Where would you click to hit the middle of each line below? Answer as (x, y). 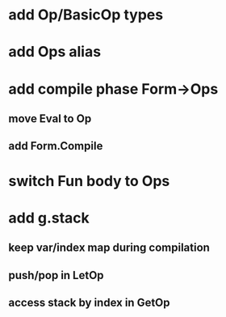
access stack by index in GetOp (90, 302)
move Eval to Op (50, 118)
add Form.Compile (56, 146)
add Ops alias (55, 52)
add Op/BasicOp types (86, 15)
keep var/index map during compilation (109, 248)
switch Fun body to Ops (89, 181)
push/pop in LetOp (56, 275)
